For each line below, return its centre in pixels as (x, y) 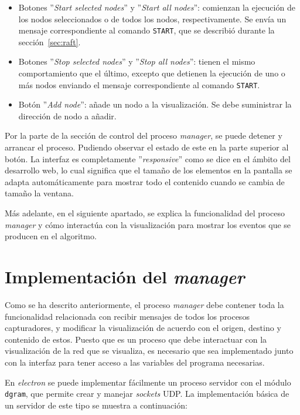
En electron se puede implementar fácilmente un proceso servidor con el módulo (148, 382)
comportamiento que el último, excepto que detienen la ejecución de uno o (152, 73)
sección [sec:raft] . (50, 41)
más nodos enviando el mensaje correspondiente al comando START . (139, 84)
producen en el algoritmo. (51, 236)
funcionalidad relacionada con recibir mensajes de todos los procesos (127, 316)
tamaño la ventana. (39, 193)
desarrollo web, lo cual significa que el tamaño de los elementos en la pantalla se (149, 170)
